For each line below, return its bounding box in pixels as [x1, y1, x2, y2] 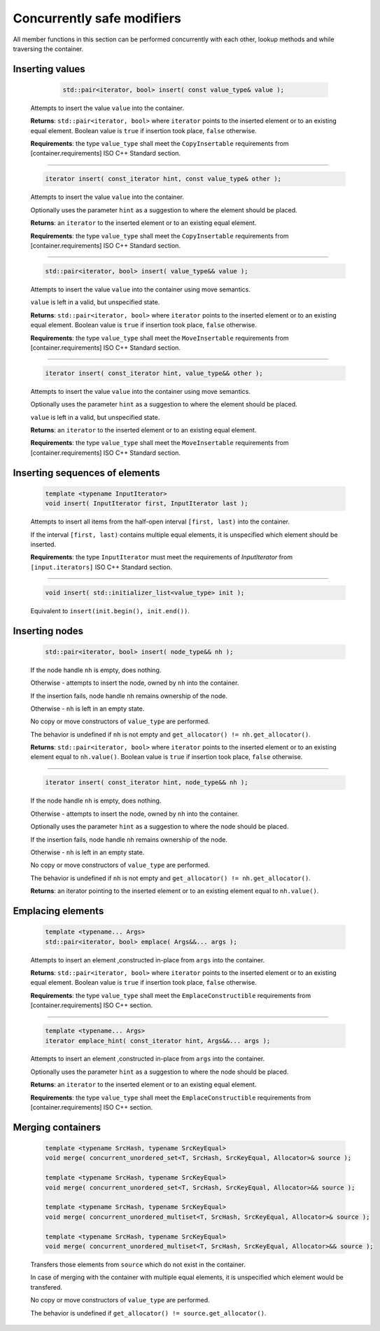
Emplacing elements [13, 905, 104, 917]
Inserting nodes [13, 624, 84, 637]
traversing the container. [13, 44, 84, 53]
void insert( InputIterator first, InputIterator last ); [45, 500, 248, 507]
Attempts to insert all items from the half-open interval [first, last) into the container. [30, 517, 290, 526]
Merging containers [13, 1121, 101, 1133]
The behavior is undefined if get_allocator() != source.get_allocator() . [30, 1309, 267, 1317]
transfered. [30, 1283, 63, 1291]
